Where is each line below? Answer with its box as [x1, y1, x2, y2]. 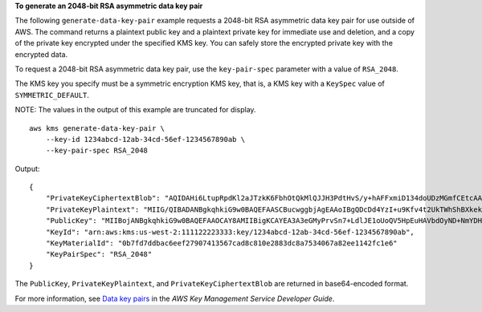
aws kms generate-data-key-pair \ [29, 124, 165, 132]
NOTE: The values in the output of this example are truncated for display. [14, 105, 256, 115]
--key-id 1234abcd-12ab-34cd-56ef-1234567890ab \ [45, 135, 245, 144]
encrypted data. [14, 49, 68, 59]
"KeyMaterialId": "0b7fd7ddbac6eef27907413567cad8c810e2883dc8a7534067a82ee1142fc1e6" [45, 239, 398, 248]
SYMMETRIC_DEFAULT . [14, 90, 90, 99]
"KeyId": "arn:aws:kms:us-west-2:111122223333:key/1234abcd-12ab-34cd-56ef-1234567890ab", [45, 227, 415, 237]
